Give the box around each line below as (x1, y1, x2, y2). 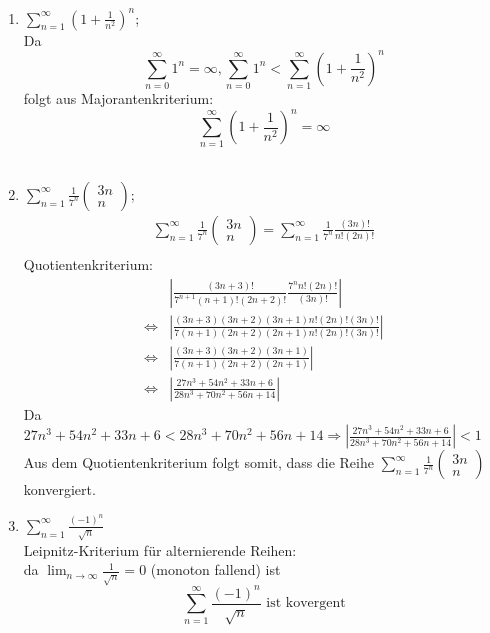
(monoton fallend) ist (150, 559, 281, 580)
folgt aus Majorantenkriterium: (23, 87, 214, 108)
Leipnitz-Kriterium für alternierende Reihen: (23, 539, 297, 560)
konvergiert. (23, 479, 96, 500)
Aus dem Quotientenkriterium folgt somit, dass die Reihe (23, 452, 374, 473)
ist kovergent (266, 596, 346, 611)
